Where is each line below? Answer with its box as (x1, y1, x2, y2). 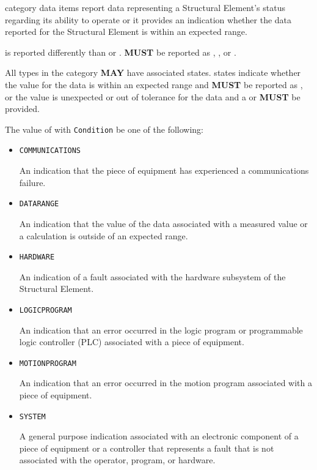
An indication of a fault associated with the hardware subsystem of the (19, 270, 286, 283)
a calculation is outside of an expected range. (19, 229, 188, 242)
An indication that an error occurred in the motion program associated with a (19, 376, 312, 389)
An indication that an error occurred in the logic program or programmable (19, 323, 303, 336)
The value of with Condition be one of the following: (5, 122, 204, 135)
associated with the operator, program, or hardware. (19, 453, 216, 466)
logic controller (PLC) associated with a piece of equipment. (19, 335, 244, 348)
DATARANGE (19, 200, 59, 209)
